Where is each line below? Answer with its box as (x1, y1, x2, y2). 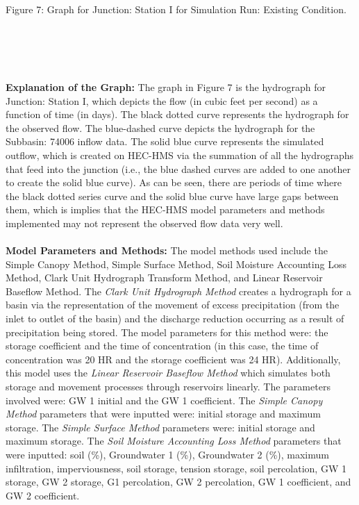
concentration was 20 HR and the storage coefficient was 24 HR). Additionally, (6, 351, 341, 366)
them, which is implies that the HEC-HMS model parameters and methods (6, 202, 325, 217)
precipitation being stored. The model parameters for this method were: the (6, 324, 328, 339)
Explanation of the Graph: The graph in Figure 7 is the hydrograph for (6, 79, 326, 94)
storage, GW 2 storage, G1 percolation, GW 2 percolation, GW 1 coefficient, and (6, 474, 351, 489)
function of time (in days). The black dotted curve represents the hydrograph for (6, 107, 349, 122)
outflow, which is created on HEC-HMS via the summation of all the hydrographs (6, 147, 354, 162)
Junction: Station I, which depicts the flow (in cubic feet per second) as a (6, 93, 318, 108)
